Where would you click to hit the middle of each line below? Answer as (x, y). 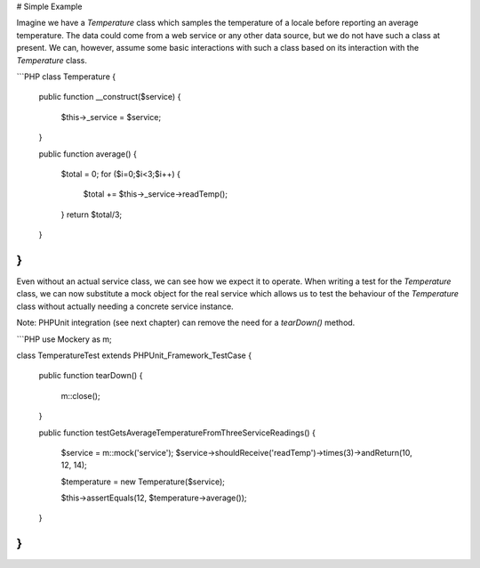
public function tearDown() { (91, 376)
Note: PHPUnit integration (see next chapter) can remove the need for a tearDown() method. (186, 323)
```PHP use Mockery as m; (64, 339)
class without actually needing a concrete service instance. (125, 306)
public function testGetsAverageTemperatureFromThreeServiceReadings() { (177, 433)
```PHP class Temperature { (66, 77)
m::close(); (81, 395)
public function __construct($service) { (110, 97)
